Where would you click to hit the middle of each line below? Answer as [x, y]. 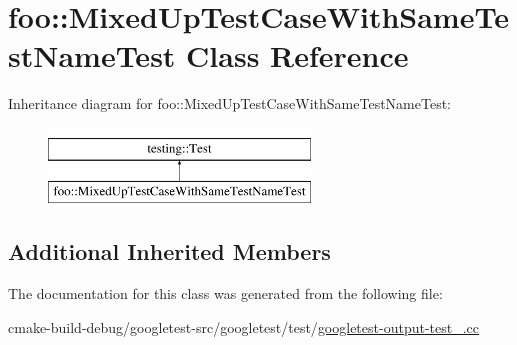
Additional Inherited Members [169, 251]
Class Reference [297, 55]
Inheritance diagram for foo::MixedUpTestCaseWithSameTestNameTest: [229, 103]
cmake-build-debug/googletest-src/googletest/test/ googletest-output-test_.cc [244, 326]
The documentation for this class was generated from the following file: [225, 293]
